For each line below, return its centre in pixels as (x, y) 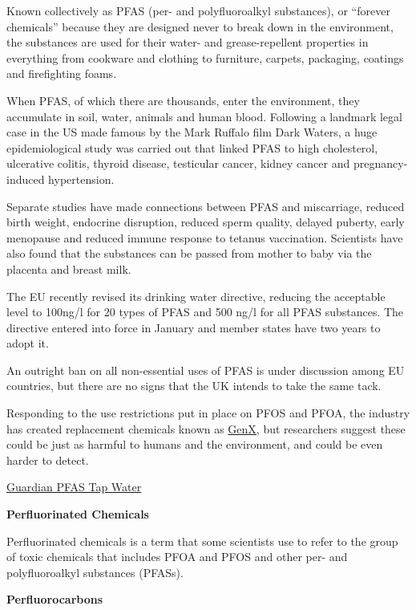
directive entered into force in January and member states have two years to (194, 327)
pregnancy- (380, 163)
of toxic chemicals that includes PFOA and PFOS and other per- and (177, 557)
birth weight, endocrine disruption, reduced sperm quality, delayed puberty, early (206, 222)
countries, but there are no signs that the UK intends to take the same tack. (194, 386)
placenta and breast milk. (69, 268)
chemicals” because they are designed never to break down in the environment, (200, 26)
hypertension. (81, 179)
